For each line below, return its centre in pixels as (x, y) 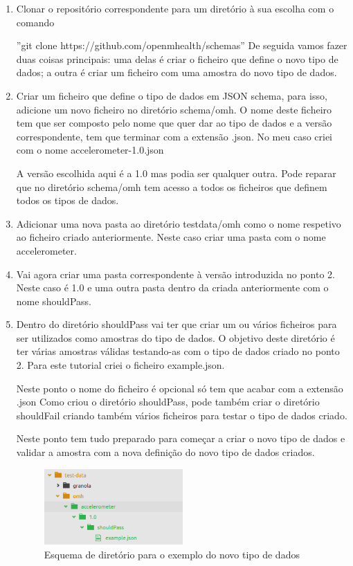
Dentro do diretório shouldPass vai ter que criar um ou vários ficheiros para (176, 324)
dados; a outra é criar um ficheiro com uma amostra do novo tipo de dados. (176, 72)
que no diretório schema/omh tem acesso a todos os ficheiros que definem (172, 186)
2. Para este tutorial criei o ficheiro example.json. (120, 365)
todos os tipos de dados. (67, 200)
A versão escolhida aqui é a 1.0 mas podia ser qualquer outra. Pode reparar (176, 173)
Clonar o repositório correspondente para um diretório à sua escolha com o (175, 8)
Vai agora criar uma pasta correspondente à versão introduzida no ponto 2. (175, 274)
